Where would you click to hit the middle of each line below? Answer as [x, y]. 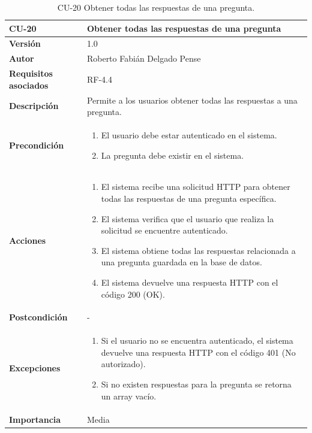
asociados [29, 85]
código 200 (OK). [133, 294]
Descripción [34, 106]
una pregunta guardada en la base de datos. [181, 262]
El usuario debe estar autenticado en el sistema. [189, 135]
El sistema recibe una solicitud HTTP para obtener [196, 187]
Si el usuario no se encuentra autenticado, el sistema [197, 340]
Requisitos [31, 73]
